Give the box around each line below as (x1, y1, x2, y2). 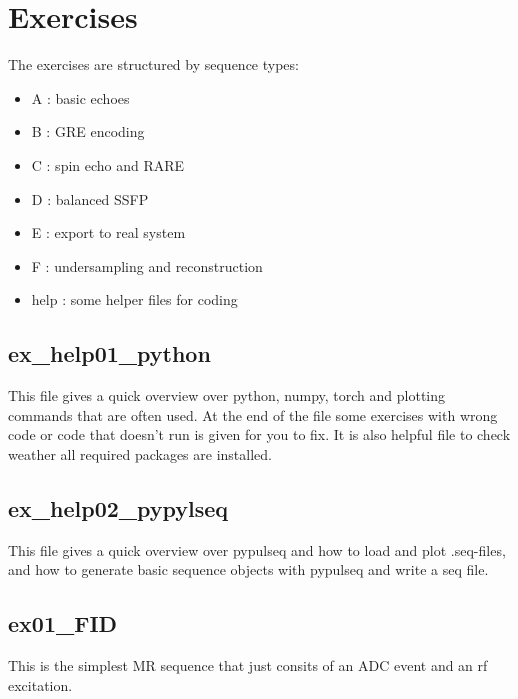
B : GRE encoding (31, 121, 145, 142)
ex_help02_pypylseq (8, 492, 229, 523)
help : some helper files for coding (31, 289, 238, 310)
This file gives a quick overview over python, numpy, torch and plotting (8, 385, 446, 406)
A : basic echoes (31, 87, 130, 108)
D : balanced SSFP (31, 188, 149, 209)
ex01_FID (8, 608, 118, 639)
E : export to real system (31, 222, 186, 243)
